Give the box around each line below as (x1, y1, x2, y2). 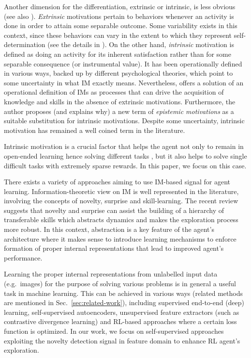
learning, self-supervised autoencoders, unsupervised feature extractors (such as (4, 307, 239, 317)
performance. (4, 252, 43, 262)
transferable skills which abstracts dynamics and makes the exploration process (4, 214, 238, 225)
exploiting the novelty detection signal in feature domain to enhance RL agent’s (4, 335, 240, 345)
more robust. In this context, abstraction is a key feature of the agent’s (4, 224, 214, 234)
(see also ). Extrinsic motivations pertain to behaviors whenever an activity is (4, 11, 234, 21)
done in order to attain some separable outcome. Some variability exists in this (4, 20, 237, 31)
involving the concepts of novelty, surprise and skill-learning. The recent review (4, 195, 238, 206)
